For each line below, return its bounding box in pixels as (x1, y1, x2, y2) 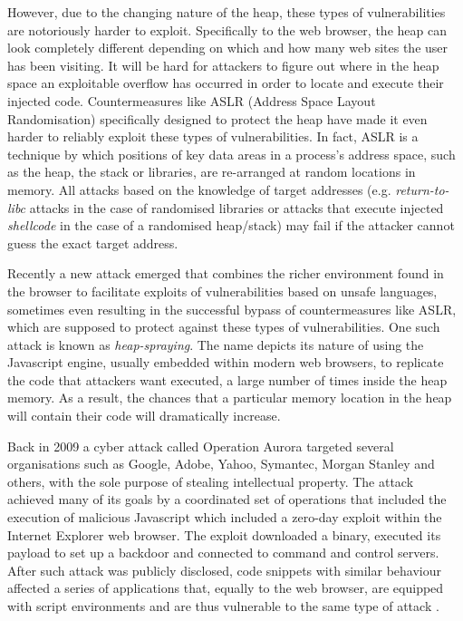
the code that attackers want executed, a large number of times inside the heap (7, 370, 448, 389)
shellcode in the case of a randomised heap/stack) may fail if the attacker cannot (7, 216, 455, 235)
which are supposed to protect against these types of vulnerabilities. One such (7, 317, 440, 336)
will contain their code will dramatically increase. (7, 406, 281, 425)
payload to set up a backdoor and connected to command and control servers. (7, 543, 439, 562)
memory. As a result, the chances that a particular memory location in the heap (7, 388, 452, 407)
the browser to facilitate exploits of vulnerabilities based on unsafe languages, (7, 281, 438, 300)
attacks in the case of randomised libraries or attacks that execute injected (29, 198, 444, 217)
